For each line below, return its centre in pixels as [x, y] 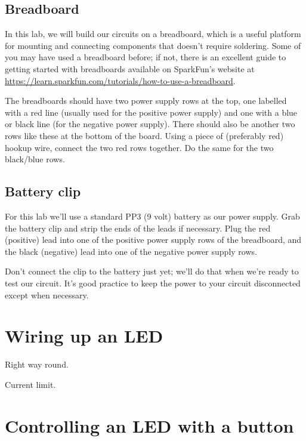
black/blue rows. [35, 159]
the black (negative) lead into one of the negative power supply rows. [131, 251]
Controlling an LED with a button [149, 425]
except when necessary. [47, 294]
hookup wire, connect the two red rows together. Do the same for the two [139, 147]
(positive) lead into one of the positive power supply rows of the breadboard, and [153, 240]
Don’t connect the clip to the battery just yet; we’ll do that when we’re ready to [152, 271]
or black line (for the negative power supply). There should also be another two [150, 124]
